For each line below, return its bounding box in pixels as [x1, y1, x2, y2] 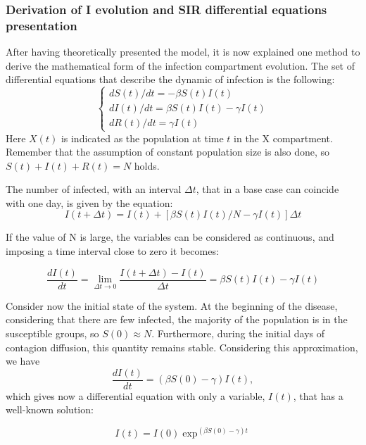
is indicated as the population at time [61, 130, 224, 145]
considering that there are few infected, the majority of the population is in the [6, 312, 348, 327]
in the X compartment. [234, 130, 333, 145]
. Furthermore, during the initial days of [151, 325, 324, 340]
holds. [134, 158, 160, 173]
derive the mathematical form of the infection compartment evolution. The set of [6, 58, 355, 73]
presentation [6, 16, 77, 34]
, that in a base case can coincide [196, 182, 339, 196]
